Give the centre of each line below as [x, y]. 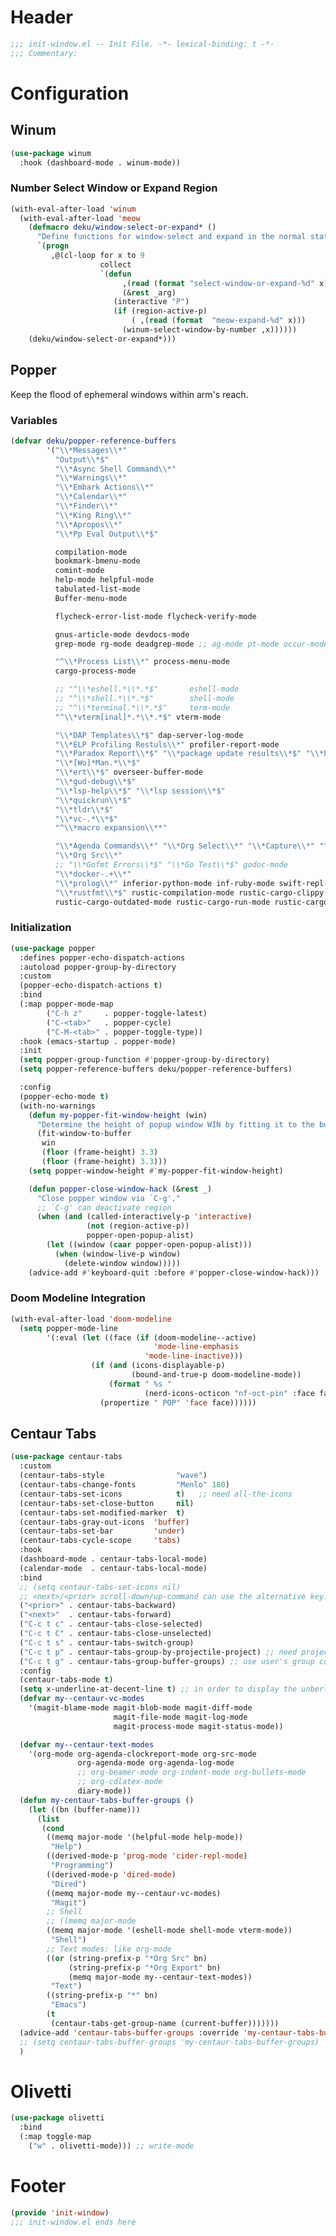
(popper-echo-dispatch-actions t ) [91, 986]
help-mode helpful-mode [104, 580]
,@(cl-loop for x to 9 [97, 256]
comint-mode [79, 571]
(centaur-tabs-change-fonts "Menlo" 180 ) [124, 1485]
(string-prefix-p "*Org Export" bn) [145, 1967]
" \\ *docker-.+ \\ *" [93, 874]
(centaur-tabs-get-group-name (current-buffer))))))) [165, 2023]
